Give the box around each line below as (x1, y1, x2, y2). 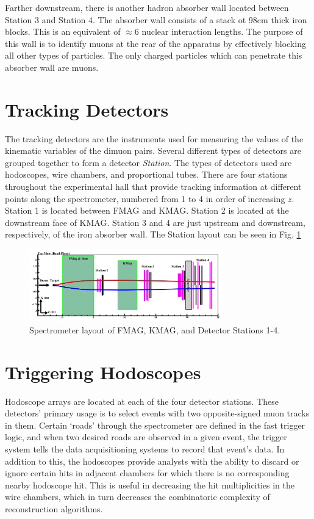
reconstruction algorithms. (5, 503, 103, 515)
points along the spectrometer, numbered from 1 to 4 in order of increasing (5, 192, 285, 205)
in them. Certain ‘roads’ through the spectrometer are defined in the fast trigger (5, 418, 305, 431)
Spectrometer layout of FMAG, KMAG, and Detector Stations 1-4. (29, 323, 280, 336)
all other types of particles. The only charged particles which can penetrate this (5, 49, 302, 62)
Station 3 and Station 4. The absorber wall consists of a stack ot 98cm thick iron (5, 13, 307, 26)
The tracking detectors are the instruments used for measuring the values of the (5, 132, 304, 145)
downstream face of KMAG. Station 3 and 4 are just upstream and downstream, (5, 216, 305, 228)
